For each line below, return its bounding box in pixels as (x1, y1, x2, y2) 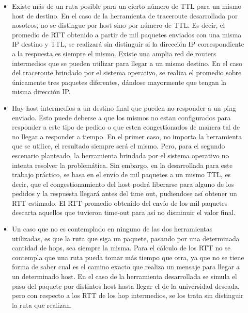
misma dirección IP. (12, 86, 71, 97)
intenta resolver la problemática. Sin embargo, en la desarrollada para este (12, 160, 232, 170)
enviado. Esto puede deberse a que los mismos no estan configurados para (12, 112, 231, 122)
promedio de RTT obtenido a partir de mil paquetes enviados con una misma (12, 29, 242, 39)
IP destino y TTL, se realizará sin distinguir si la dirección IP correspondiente (12, 39, 245, 49)
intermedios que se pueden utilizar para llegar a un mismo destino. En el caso (12, 58, 242, 68)
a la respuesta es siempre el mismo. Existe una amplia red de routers (12, 48, 217, 58)
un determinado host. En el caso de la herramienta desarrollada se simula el (12, 271, 237, 281)
